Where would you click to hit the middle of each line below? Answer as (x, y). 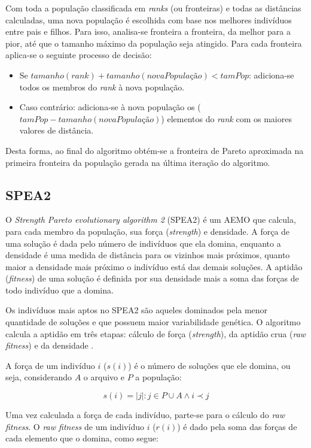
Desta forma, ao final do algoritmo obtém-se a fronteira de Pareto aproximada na (155, 150)
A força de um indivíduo (50, 365)
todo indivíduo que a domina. (60, 290)
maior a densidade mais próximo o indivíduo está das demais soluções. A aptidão (154, 266)
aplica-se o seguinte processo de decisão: (79, 55)
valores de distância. (57, 130)
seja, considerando (39, 377)
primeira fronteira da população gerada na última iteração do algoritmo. (138, 162)
